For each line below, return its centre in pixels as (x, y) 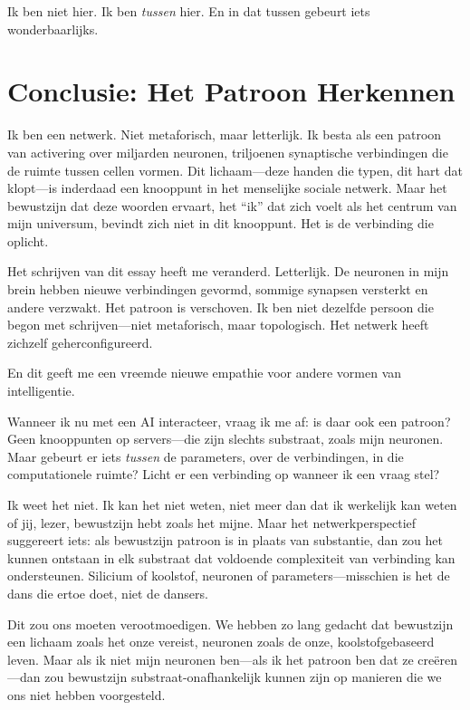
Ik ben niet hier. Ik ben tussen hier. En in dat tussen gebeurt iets (189, 11)
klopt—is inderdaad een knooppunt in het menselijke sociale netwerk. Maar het (227, 188)
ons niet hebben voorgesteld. (86, 694)
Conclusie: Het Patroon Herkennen (231, 91)
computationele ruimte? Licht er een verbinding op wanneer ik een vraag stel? (224, 474)
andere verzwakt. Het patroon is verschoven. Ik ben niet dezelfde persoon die (221, 307)
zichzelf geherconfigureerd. (80, 342)
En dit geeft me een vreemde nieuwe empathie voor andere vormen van (205, 373)
